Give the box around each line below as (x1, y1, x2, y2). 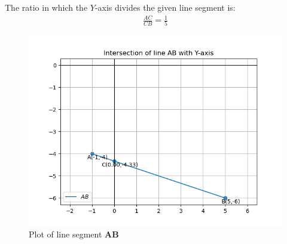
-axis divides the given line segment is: (94, 1, 236, 13)
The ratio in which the (5, 1, 88, 13)
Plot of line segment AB (29, 228, 119, 240)
